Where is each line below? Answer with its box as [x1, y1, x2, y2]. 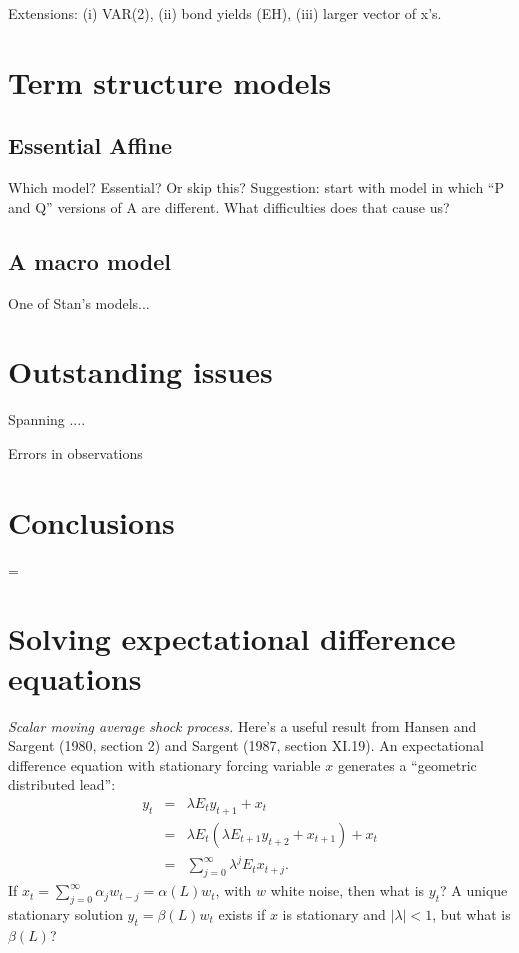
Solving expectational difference [8, 618, 456, 659]
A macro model [8, 245, 172, 276]
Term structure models [8, 61, 332, 102]
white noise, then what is [270, 880, 425, 901]
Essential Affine [8, 130, 173, 161]
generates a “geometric [337, 754, 477, 775]
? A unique [440, 880, 508, 901]
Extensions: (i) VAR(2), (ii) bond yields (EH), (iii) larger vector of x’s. [8, 3, 442, 23]
